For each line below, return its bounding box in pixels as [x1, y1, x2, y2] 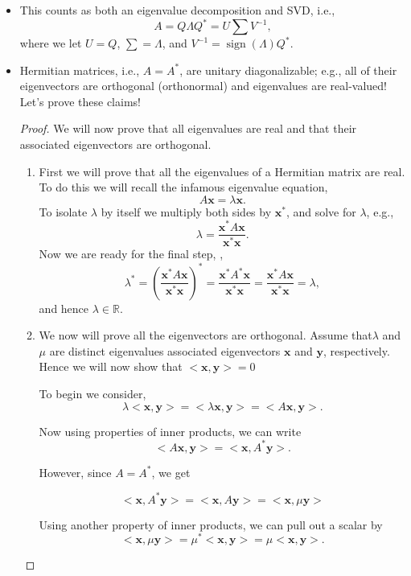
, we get [151, 463, 191, 480]
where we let [19, 35, 82, 51]
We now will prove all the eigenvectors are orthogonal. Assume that [39, 327, 372, 344]
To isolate [39, 203, 88, 220]
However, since [39, 463, 112, 480]
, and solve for [286, 203, 356, 220]
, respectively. [323, 342, 390, 359]
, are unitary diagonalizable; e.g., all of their [179, 61, 397, 78]
